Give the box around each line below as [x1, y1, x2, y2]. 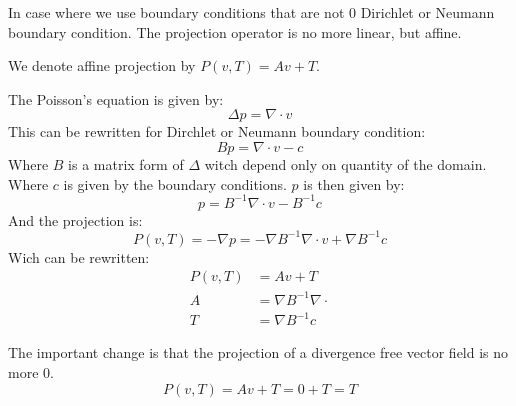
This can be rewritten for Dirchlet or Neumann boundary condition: [8, 121, 426, 142]
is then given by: [303, 173, 405, 194]
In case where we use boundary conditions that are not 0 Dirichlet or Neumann [8, 2, 495, 22]
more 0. [8, 362, 54, 383]
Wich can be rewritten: [8, 246, 150, 267]
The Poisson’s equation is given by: [8, 88, 224, 109]
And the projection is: [8, 209, 143, 230]
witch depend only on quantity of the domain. [204, 153, 487, 174]
